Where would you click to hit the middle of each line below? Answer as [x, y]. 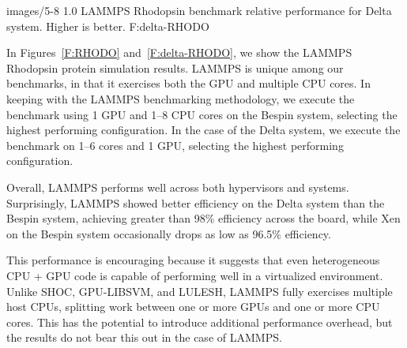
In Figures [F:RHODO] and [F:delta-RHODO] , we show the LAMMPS [179, 52]
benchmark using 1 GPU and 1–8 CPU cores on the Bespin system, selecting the [202, 114]
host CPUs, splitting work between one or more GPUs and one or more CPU [193, 307]
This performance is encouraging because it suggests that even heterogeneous [193, 260]
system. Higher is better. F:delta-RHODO [108, 26]
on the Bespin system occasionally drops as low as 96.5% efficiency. [169, 233]
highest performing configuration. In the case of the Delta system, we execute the [203, 130]
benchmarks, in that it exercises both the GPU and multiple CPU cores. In [188, 83]
